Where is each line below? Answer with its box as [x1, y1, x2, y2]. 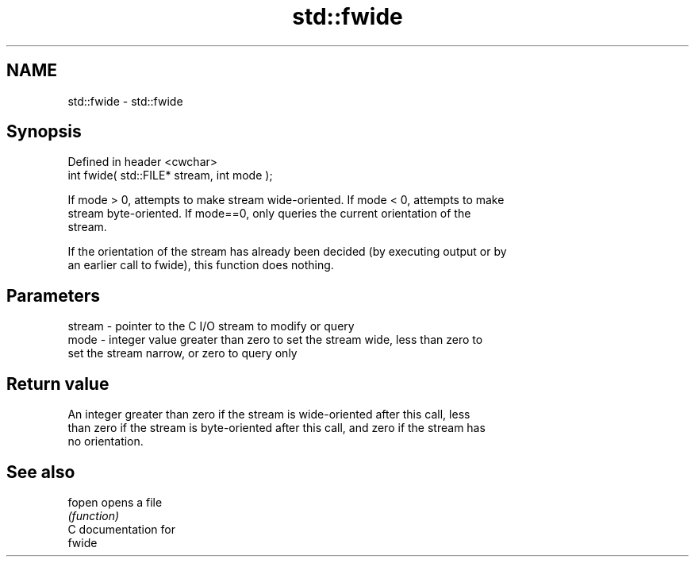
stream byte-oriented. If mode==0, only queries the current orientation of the [67, 206, 471, 221]
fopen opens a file [67, 495, 163, 509]
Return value [6, 373, 109, 394]
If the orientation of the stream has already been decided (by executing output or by [67, 245, 507, 259]
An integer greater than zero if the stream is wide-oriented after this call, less [67, 407, 470, 422]
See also [6, 461, 75, 482]
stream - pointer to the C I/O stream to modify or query [67, 319, 355, 334]
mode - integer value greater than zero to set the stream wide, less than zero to [67, 333, 483, 347]
